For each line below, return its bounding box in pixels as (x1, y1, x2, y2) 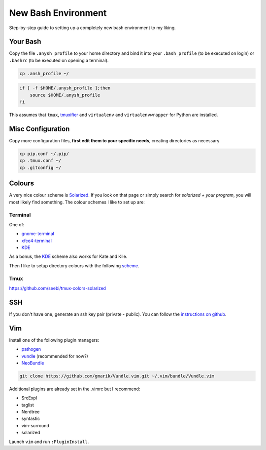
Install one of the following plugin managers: (9, 337, 100, 343)
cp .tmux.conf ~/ (19, 158, 62, 164)
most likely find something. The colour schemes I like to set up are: (9, 199, 145, 205)
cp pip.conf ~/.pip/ (19, 151, 69, 157)
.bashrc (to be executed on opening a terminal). (9, 57, 109, 63)
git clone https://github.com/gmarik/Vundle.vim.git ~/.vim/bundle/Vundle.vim (19, 373, 214, 379)
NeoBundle (21, 360, 44, 366)
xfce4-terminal (21, 238, 52, 244)
